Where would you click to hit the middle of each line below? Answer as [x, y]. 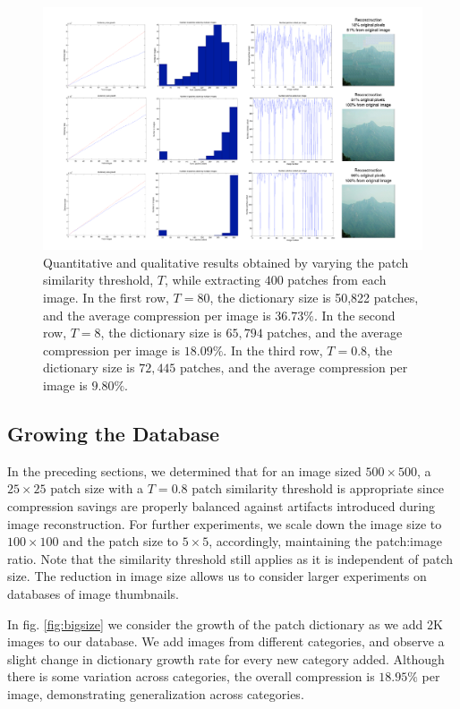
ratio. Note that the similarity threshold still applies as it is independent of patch [230, 558]
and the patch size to [121, 541]
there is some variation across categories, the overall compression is [191, 676]
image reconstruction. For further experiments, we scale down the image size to [225, 523]
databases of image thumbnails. [93, 593]
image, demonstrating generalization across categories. [156, 693]
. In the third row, [273, 350]
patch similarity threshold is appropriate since [318, 488]
